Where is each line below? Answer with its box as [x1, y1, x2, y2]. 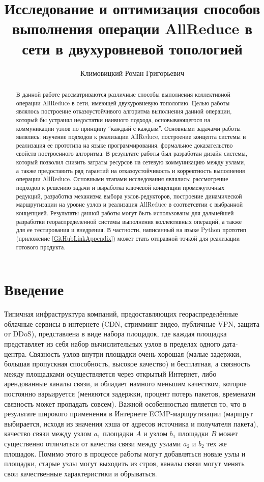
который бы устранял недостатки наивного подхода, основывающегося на [16, 115, 210, 124]
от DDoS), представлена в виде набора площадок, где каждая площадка [4, 328, 227, 339]
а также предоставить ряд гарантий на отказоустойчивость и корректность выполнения [16, 166, 245, 175]
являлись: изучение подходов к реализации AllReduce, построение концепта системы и [16, 132, 246, 141]
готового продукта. [16, 242, 66, 251]
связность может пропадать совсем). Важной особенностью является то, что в [4, 398, 246, 409]
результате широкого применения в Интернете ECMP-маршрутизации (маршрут [4, 408, 253, 419]
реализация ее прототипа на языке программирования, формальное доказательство [16, 140, 233, 149]
